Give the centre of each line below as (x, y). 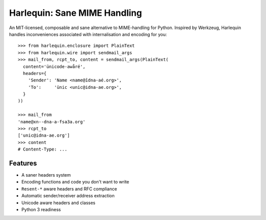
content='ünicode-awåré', (54, 66)
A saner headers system (46, 175)
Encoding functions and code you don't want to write (75, 182)
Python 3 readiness (41, 210)
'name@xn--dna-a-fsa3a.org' (52, 122)
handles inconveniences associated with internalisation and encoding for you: (88, 34)
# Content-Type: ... (43, 149)
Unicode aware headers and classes (58, 203)
